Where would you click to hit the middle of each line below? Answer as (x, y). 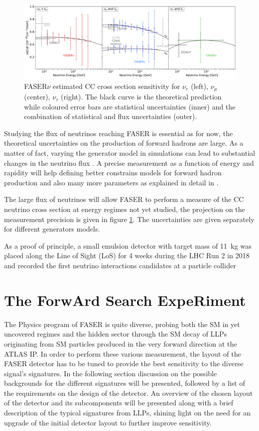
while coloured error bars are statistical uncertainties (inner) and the (130, 106)
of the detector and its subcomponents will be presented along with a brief (119, 403)
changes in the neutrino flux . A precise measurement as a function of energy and (129, 163)
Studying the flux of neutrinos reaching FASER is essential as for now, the (118, 133)
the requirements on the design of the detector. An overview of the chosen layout (128, 393)
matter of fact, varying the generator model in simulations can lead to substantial (130, 153)
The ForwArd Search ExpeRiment (125, 300)
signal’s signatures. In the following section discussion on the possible (110, 373)
